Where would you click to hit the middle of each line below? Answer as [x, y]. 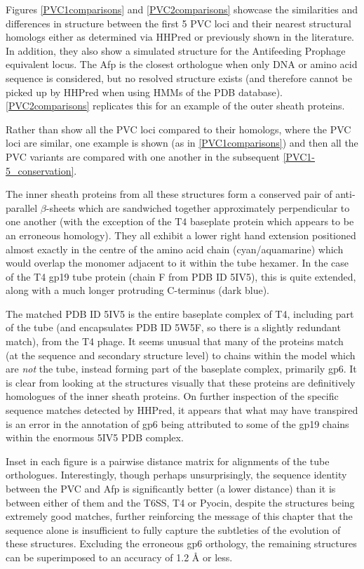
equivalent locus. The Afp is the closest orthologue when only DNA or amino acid [182, 64]
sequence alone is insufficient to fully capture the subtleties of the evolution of [173, 529]
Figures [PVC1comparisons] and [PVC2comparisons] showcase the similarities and [182, 9]
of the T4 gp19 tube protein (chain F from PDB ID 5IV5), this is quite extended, [181, 276]
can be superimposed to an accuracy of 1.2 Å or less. [119, 557]
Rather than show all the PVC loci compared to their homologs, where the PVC [178, 129]
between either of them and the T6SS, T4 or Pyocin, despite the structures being [180, 502]
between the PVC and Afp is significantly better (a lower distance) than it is [171, 488]
